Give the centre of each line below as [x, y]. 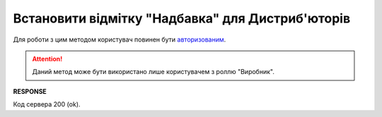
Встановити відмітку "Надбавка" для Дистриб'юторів [182, 18]
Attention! [47, 58]
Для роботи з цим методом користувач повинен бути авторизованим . [120, 39]
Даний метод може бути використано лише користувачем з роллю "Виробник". [154, 72]
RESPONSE [30, 91]
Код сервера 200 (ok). [47, 104]
